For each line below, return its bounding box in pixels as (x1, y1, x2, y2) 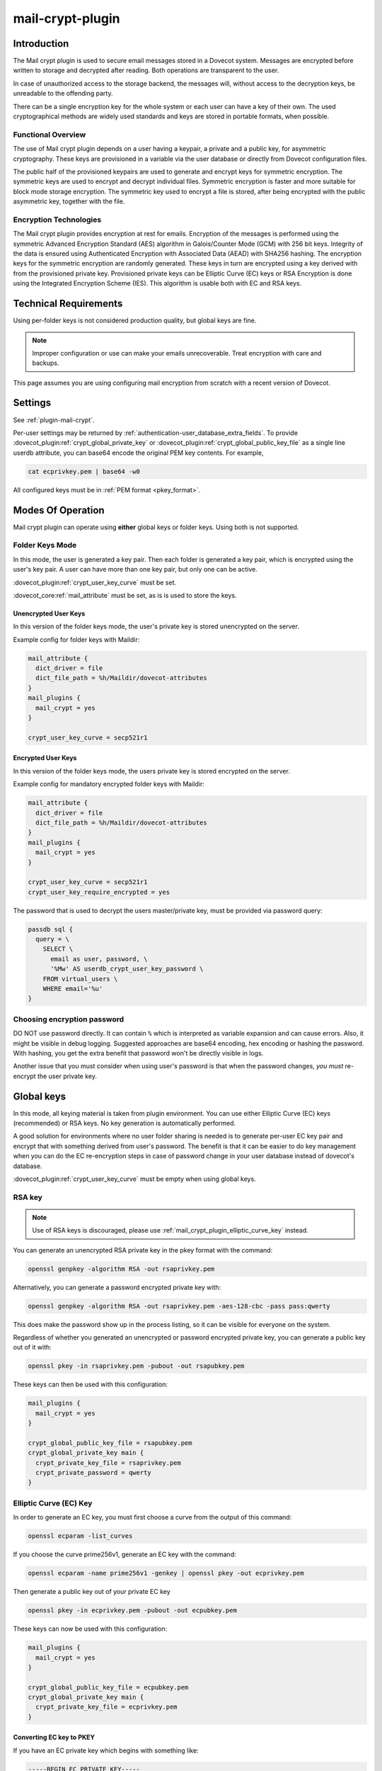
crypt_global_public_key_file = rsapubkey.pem (28, 1439, 192, 1447)
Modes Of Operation (13, 504, 105, 516)
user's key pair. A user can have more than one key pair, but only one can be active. (13, 565, 257, 574)
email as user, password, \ (50, 955, 148, 963)
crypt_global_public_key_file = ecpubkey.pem (28, 1683, 189, 1691)
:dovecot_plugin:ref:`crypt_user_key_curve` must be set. (13, 578, 177, 587)
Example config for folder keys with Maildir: (13, 635, 140, 644)
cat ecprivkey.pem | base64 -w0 (28, 468, 141, 475)
